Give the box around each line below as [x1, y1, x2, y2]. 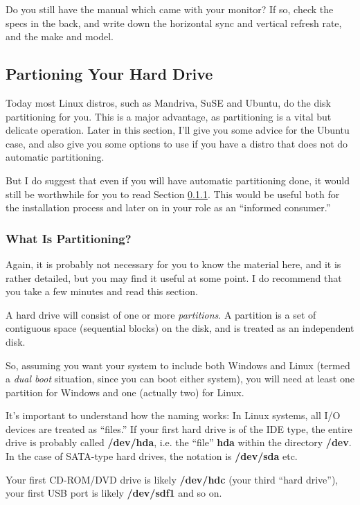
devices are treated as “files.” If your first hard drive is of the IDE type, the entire [6, 421, 352, 436]
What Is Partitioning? [6, 229, 132, 247]
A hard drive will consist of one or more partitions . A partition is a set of [6, 307, 316, 321]
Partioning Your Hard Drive [6, 63, 213, 85]
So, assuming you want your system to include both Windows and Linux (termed [6, 357, 350, 372]
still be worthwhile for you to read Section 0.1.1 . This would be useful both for [6, 186, 340, 201]
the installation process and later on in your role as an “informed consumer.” [6, 200, 331, 215]
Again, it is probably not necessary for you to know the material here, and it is [6, 256, 341, 271]
